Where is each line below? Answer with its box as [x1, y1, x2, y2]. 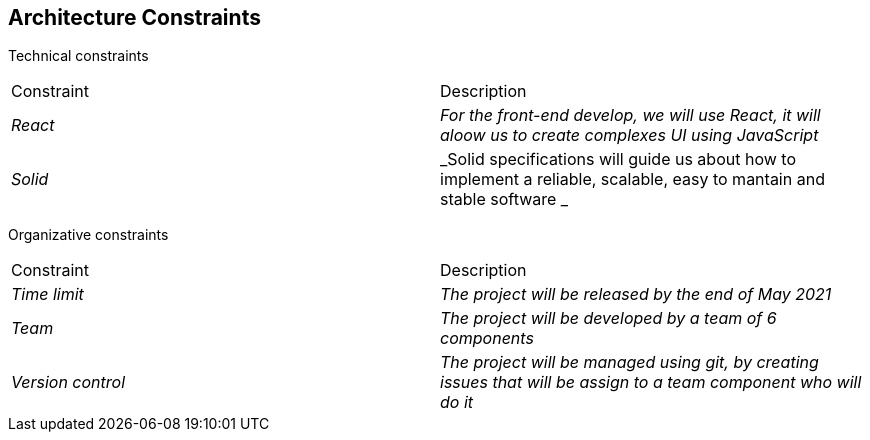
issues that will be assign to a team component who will [440, 372, 862, 393]
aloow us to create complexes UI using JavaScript [440, 125, 819, 146]
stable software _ [440, 189, 569, 210]
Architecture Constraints [8, 5, 261, 30]
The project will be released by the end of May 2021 [440, 284, 832, 305]
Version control [11, 372, 126, 393]
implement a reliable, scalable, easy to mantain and [440, 169, 825, 190]
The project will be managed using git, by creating [440, 352, 819, 373]
